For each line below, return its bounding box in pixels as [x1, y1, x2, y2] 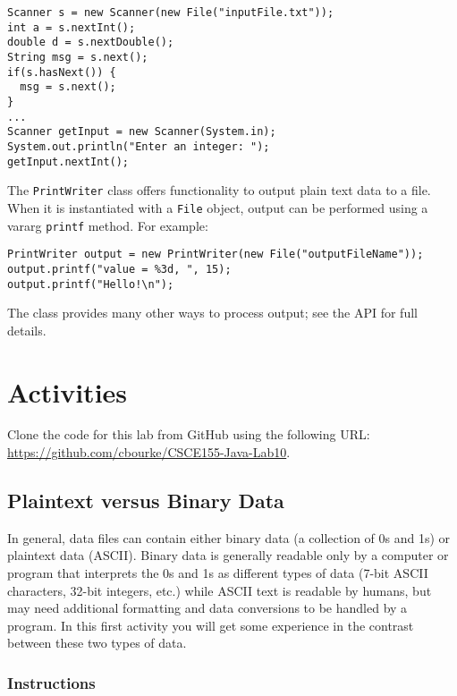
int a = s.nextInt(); [7, 21, 136, 34]
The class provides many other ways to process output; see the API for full [7, 303, 418, 322]
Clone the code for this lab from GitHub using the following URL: [7, 425, 370, 444]
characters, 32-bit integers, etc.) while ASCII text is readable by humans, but [7, 581, 432, 599]
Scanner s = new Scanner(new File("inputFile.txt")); [7, 6, 334, 19]
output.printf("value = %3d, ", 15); [7, 262, 232, 276]
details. [7, 320, 47, 339]
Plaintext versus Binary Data [7, 487, 284, 514]
